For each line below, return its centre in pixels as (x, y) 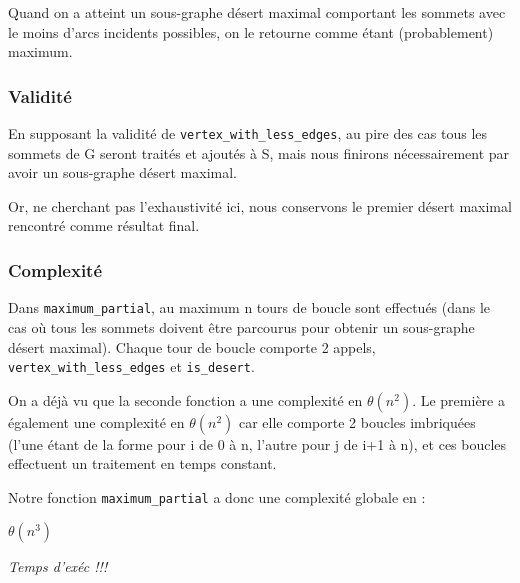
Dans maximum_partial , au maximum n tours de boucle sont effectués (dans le (249, 307)
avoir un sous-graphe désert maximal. (123, 172)
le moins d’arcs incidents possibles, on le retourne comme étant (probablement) (251, 31)
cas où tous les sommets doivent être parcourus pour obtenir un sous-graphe (241, 326)
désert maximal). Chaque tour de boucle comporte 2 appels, (192, 346)
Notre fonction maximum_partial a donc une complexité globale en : (217, 496)
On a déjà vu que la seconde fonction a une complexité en (185, 399)
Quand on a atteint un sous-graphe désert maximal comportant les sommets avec (257, 12)
